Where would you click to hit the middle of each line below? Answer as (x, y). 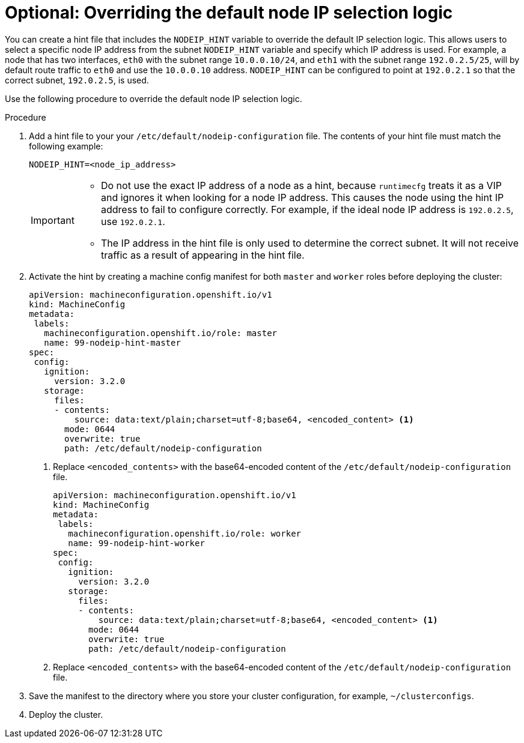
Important (53, 220)
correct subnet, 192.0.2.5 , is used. (77, 80)
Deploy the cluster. (66, 714)
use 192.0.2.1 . (133, 221)
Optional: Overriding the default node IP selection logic (229, 13)
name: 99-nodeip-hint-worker (136, 543)
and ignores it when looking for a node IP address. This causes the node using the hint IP (302, 197)
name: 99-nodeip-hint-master (112, 342)
